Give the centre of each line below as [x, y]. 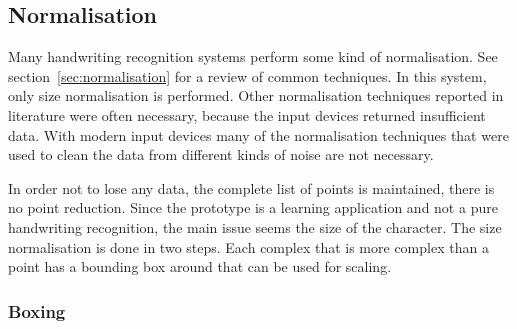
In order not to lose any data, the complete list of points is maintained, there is [251, 187]
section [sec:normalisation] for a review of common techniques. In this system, [247, 75]
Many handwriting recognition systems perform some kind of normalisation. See [253, 56]
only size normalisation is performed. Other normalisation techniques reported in [256, 95]
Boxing [37, 310]
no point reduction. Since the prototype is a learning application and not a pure [253, 207]
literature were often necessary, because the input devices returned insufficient [247, 114]
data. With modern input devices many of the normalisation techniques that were [258, 134]
